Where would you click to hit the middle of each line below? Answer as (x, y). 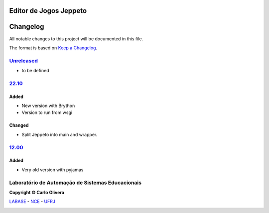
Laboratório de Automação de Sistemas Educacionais (75, 183)
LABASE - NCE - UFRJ (32, 202)
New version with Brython (48, 106)
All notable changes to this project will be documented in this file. (76, 39)
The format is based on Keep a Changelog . (53, 48)
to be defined (35, 71)
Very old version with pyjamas (53, 170)
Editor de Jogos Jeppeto (48, 11)
